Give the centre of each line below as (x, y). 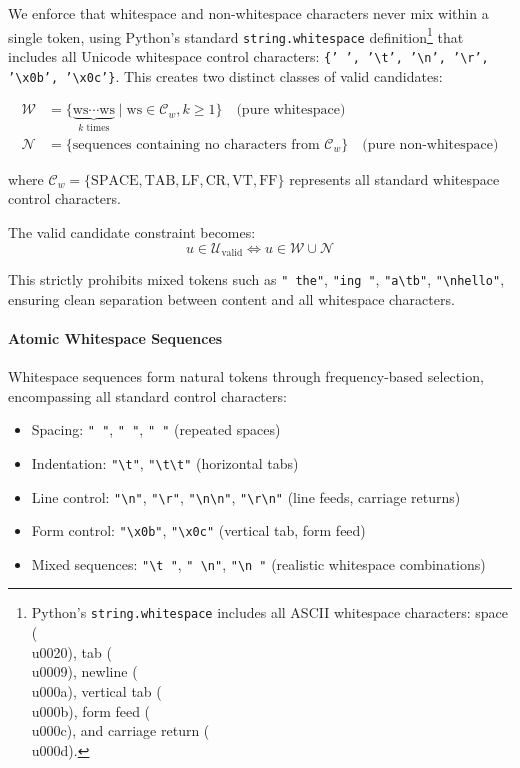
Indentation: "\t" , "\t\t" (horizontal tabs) (165, 462)
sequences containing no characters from (196, 144)
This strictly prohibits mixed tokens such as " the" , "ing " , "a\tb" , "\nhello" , (256, 278)
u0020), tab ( (71, 651)
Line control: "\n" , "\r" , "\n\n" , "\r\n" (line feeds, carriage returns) (246, 496)
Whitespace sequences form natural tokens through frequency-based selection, (246, 376)
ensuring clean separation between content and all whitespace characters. (231, 298)
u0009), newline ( (84, 671)
